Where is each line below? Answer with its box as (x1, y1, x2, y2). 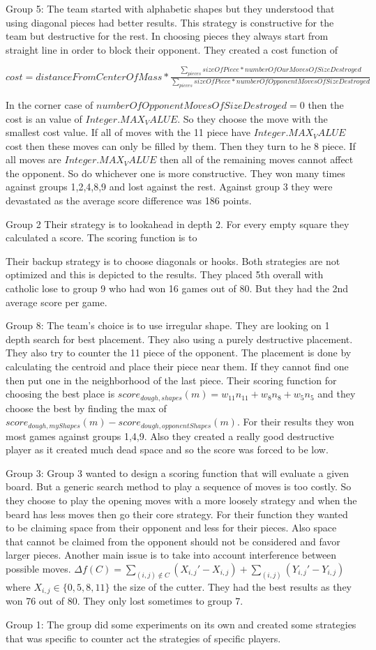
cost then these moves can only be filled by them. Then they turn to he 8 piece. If (6, 138, 356, 153)
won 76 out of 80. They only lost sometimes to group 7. (6, 594, 243, 608)
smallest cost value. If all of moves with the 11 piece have (6, 125, 251, 139)
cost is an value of (6, 111, 82, 126)
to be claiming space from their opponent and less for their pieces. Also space (6, 520, 337, 535)
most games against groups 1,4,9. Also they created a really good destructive (6, 428, 334, 443)
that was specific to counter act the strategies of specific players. (6, 630, 281, 645)
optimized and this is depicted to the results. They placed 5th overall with (6, 267, 324, 282)
